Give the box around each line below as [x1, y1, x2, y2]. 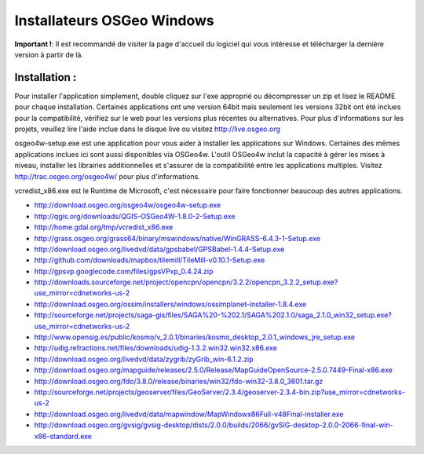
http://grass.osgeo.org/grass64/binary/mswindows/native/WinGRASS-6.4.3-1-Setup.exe [34, 233, 321, 243]
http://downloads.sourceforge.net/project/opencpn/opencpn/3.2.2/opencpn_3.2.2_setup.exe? [34, 277, 338, 287]
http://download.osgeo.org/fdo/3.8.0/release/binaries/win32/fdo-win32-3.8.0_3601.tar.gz [34, 376, 323, 386]
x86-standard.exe [34, 431, 93, 441]
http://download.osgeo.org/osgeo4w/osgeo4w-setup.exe [34, 200, 221, 210]
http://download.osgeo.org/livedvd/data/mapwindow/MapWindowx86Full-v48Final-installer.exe [34, 409, 344, 419]
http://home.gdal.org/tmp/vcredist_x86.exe [34, 222, 174, 232]
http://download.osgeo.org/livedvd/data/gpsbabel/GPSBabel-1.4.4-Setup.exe [34, 244, 285, 254]
